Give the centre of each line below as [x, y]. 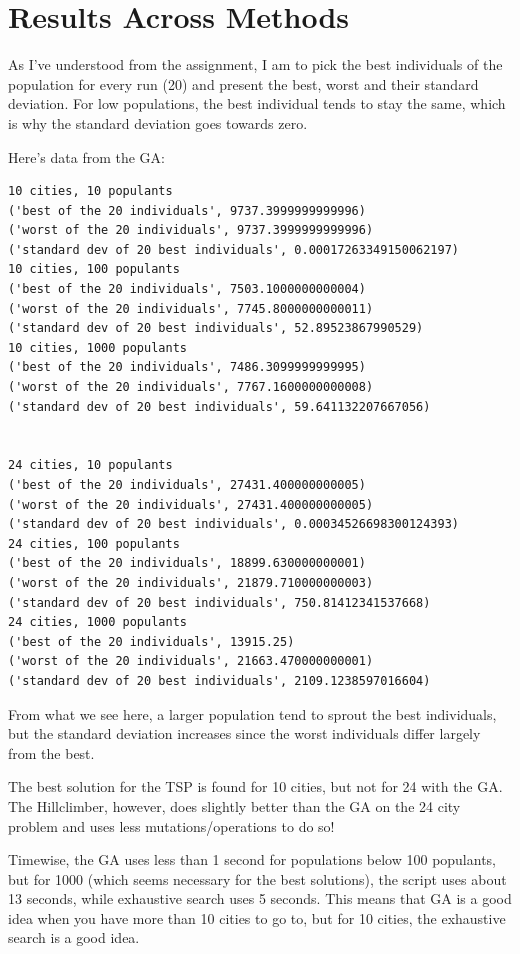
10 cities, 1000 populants [97, 347]
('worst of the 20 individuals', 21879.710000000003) [191, 582]
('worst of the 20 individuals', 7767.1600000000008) [191, 387]
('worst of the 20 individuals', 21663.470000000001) [191, 661]
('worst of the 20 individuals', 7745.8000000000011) [191, 308]
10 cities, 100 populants [94, 269]
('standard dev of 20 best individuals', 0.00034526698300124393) [234, 524]
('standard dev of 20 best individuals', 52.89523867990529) [216, 328]
